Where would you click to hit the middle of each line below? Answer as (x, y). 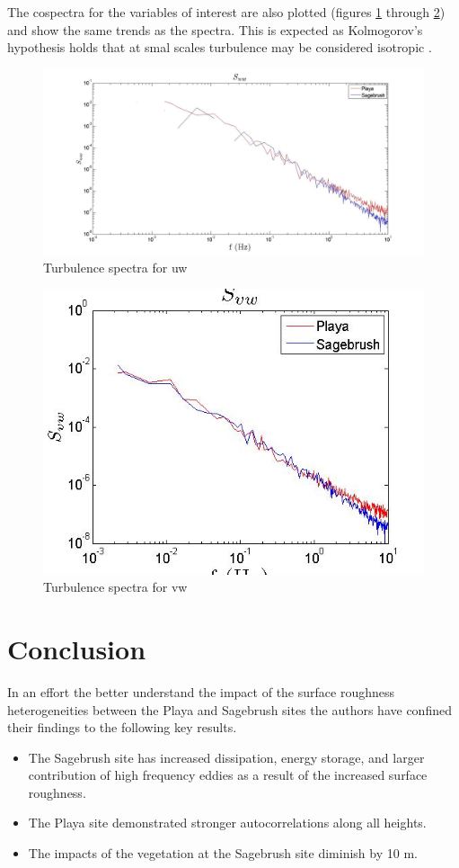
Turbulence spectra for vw (115, 587)
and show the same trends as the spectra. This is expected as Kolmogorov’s (215, 29)
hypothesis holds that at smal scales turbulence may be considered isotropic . (220, 47)
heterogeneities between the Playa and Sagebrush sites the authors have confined (229, 709)
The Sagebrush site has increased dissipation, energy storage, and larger (226, 757)
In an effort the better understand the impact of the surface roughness (201, 691)
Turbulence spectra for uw (115, 267)
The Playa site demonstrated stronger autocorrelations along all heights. (227, 823)
